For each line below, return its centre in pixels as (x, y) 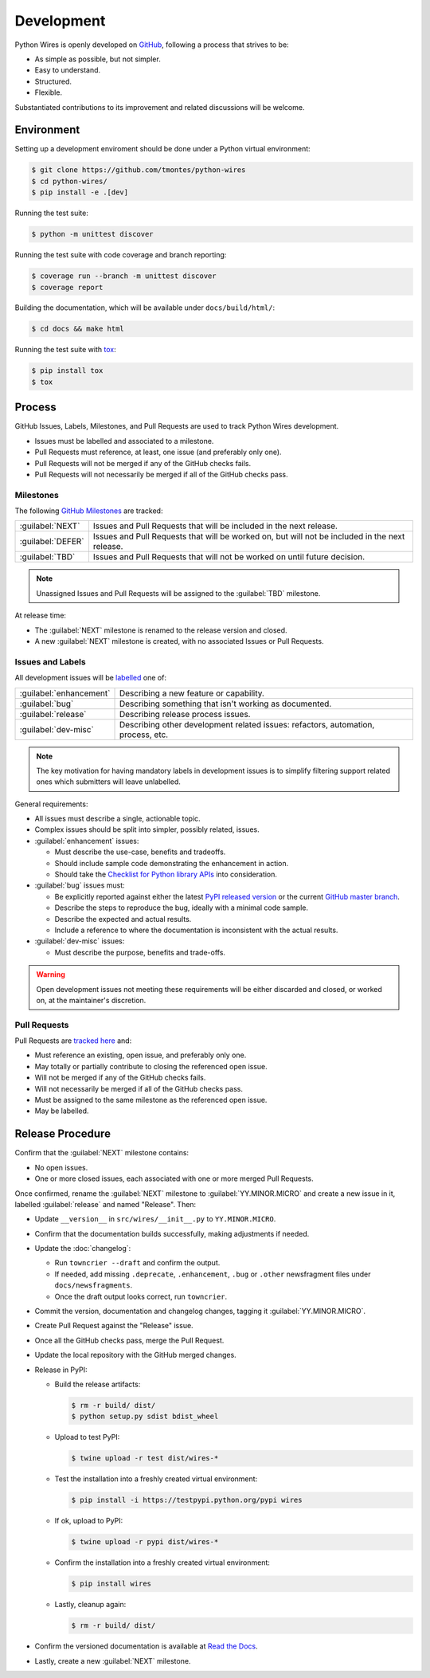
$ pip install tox (67, 371)
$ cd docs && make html (78, 329)
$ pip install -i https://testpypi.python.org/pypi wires (187, 1500)
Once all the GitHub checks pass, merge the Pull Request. (129, 1340)
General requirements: (51, 804)
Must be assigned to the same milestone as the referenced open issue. (151, 1100)
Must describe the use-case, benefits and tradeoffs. (140, 852)
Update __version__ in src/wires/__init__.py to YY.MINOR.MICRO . (155, 1219)
